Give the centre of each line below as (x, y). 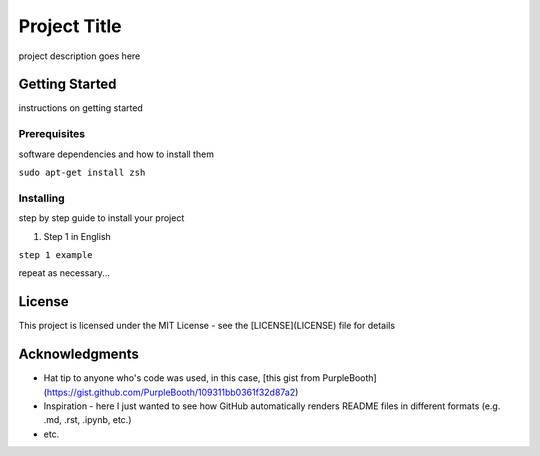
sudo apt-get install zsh (82, 172)
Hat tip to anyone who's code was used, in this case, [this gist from (181, 378)
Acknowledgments (79, 354)
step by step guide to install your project (101, 218)
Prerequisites (51, 134)
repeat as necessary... (64, 273)
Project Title (70, 26)
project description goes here (79, 56)
